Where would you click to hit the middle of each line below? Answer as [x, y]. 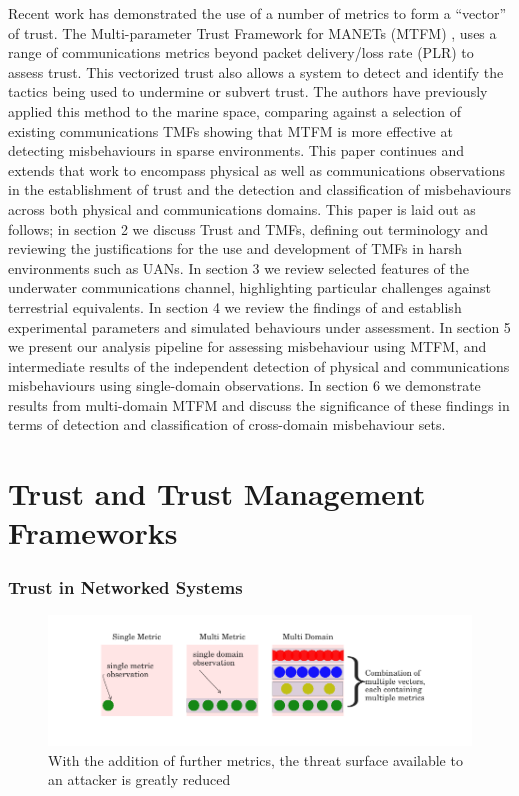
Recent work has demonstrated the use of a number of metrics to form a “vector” [257, 13]
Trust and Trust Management [217, 493]
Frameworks [93, 532]
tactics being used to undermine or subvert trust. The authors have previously [248, 91]
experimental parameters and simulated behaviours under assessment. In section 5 [259, 326]
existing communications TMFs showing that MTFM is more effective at [230, 130]
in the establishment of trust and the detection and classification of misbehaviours [260, 189]
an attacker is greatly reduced [139, 779]
